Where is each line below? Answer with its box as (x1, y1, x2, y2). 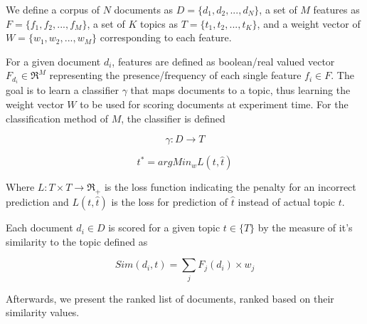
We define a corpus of (6, 2, 100, 16)
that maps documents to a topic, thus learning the (130, 83, 351, 98)
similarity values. (6, 305, 80, 320)
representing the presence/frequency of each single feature (49, 68, 302, 83)
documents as (114, 2, 174, 16)
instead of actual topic (238, 194, 336, 209)
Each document (6, 220, 73, 235)
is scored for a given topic (108, 220, 220, 235)
